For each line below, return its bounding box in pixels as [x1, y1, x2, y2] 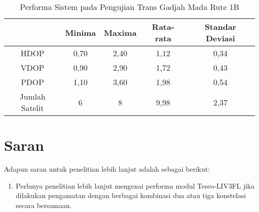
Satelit [21, 102, 44, 113]
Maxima [104, 26, 137, 38]
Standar [204, 21, 237, 32]
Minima [65, 26, 96, 38]
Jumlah [19, 91, 46, 102]
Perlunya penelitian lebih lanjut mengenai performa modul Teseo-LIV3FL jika [15, 180, 255, 191]
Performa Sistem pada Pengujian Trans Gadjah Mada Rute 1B [19, 1, 240, 12]
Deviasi [206, 32, 235, 44]
